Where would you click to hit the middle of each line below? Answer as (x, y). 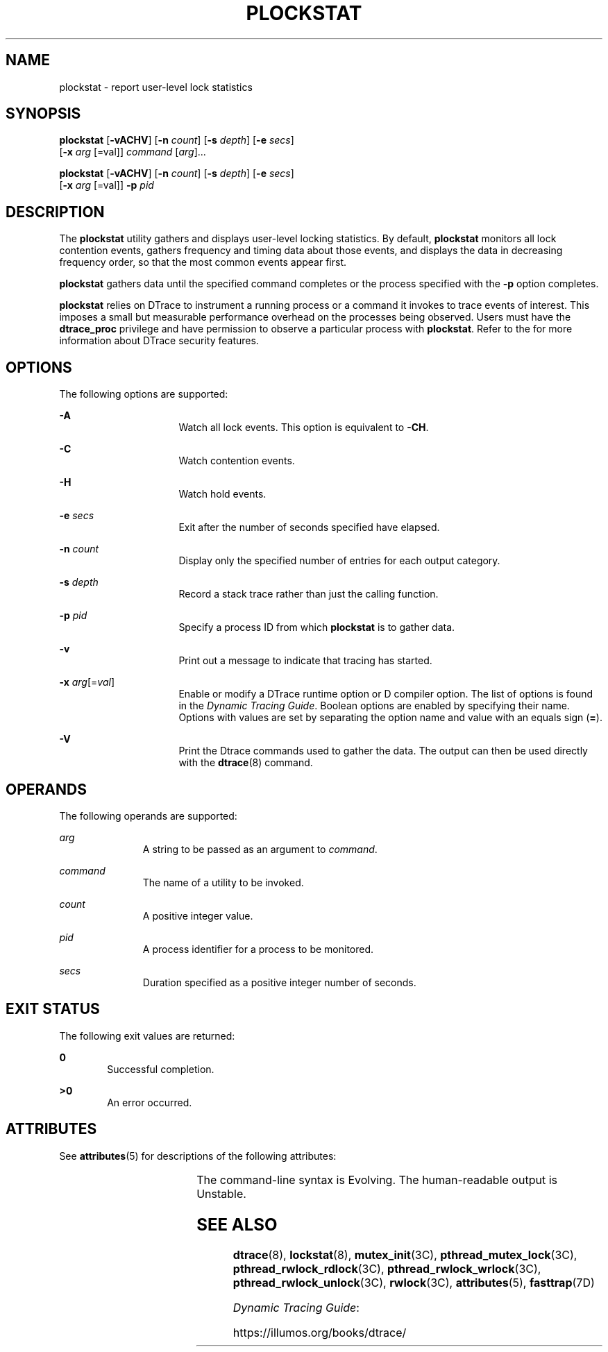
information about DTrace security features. (159, 341)
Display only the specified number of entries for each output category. (339, 561)
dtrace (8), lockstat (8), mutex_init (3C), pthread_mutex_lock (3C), (405, 1255)
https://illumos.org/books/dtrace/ (320, 1333)
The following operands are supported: (148, 816)
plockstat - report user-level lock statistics (156, 87)
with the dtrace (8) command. (246, 763)
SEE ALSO (237, 1224)
